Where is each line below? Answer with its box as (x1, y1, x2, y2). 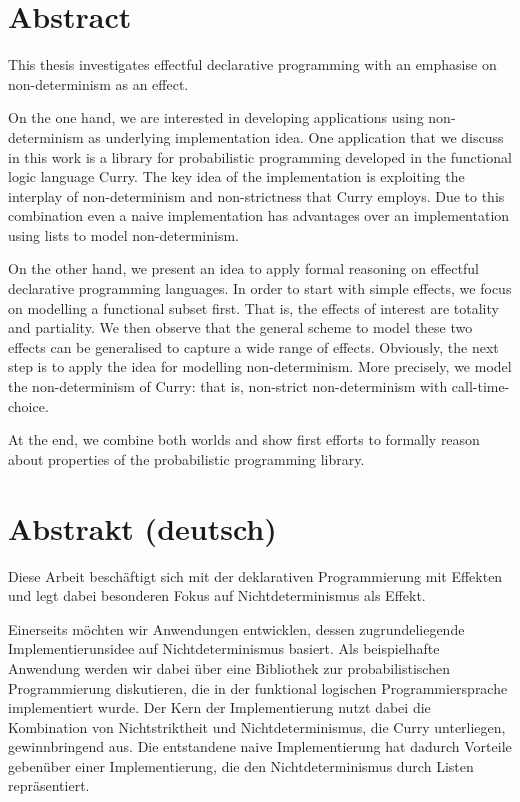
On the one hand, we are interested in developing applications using (8, 107, 424, 128)
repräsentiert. (8, 775, 90, 796)
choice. (8, 395, 49, 416)
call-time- (451, 376, 510, 397)
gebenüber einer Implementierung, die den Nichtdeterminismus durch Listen (8, 755, 474, 776)
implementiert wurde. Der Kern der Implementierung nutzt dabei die (8, 697, 431, 718)
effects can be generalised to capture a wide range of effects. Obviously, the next (8, 336, 499, 357)
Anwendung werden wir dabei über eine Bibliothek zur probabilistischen (8, 657, 450, 678)
